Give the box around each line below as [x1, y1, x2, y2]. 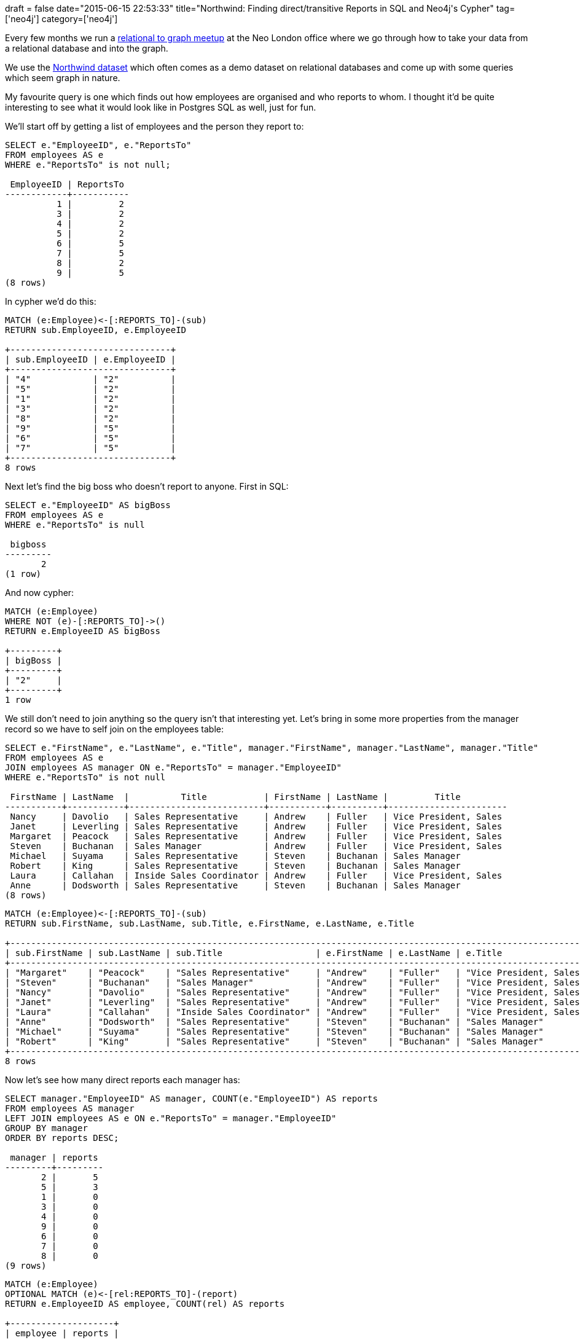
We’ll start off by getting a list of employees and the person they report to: [5, 121, 304, 131]
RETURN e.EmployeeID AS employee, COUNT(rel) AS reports [5, 1299, 285, 1309]
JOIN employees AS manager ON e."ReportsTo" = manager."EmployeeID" [5, 762, 342, 772]
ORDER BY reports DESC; [5, 1133, 119, 1143]
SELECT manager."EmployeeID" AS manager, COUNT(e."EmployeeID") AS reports [5, 1094, 378, 1103]
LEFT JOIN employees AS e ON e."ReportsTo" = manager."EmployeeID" [5, 1113, 337, 1123]
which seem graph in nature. [5, 72, 120, 83]
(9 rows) [5, 1261, 47, 1271]
